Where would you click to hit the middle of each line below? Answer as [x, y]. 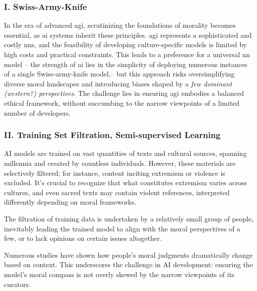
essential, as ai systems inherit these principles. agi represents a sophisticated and [128, 35]
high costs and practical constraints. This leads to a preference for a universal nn [127, 54]
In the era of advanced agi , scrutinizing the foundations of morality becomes [120, 25]
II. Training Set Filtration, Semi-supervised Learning [112, 135]
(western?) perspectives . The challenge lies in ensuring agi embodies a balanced [124, 93]
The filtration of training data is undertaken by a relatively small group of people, [129, 218]
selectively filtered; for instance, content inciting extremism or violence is [115, 173]
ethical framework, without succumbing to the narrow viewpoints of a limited [122, 103]
